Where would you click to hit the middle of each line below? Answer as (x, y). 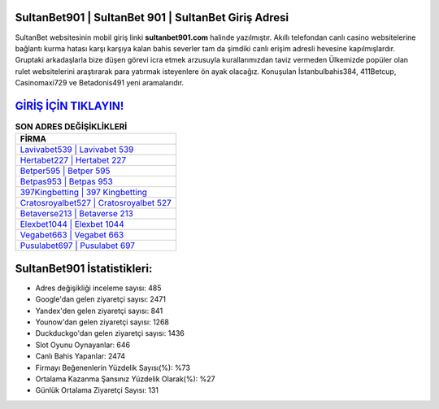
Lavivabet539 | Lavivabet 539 (77, 150)
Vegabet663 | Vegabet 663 (72, 235)
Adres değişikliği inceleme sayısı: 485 (98, 288)
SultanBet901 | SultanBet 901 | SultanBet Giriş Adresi (152, 17)
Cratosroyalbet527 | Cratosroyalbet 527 (96, 203)
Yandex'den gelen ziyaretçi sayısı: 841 (99, 311)
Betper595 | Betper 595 (65, 171)
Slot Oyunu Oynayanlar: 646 (83, 345)
